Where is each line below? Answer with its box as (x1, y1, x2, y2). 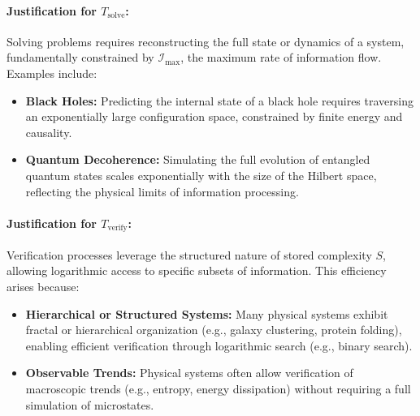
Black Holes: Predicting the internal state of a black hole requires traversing (25, 92, 414, 109)
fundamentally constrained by (6, 49, 154, 66)
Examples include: (6, 64, 97, 81)
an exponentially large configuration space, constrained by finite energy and (25, 108, 403, 125)
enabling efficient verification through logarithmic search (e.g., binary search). (25, 337, 413, 354)
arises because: (6, 277, 80, 294)
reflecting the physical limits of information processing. (25, 182, 299, 199)
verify (107, 224, 128, 233)
